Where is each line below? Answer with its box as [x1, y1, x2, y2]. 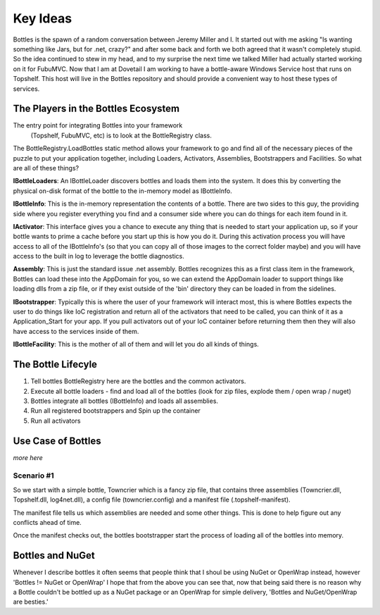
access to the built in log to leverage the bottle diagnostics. [13, 252, 184, 261]
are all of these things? [13, 163, 80, 172]
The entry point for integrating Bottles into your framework [13, 121, 183, 130]
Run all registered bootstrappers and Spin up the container [30, 406, 201, 415]
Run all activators [30, 416, 81, 425]
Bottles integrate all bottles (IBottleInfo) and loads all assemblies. [30, 397, 218, 405]
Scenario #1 [13, 471, 54, 480]
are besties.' [13, 597, 49, 606]
